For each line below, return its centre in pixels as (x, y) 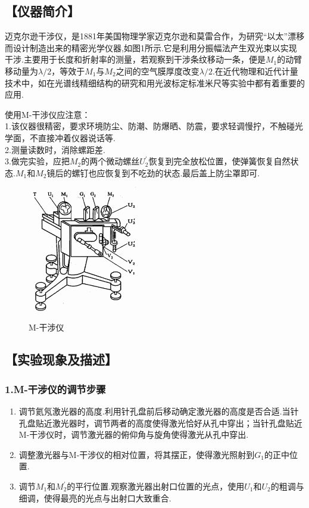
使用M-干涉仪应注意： (48, 114)
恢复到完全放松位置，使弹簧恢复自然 (219, 161)
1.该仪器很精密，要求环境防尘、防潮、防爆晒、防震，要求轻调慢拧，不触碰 (150, 126)
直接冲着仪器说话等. (77, 137)
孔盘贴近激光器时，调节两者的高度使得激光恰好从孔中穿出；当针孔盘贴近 (160, 423)
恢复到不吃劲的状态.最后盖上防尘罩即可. (182, 172)
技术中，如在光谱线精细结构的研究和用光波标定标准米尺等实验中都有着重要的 (155, 82)
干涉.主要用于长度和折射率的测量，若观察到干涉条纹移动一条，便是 (135, 59)
